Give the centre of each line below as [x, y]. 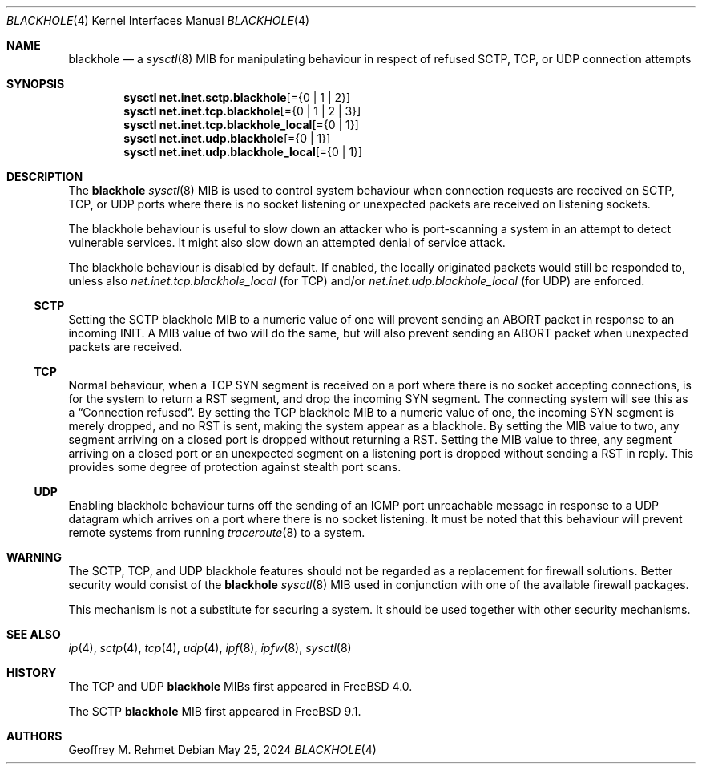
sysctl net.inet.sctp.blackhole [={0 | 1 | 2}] [237, 97]
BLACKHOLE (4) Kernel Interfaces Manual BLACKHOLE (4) [158, 20]
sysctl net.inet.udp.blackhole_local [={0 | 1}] [243, 152]
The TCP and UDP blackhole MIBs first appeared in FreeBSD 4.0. [240, 686]
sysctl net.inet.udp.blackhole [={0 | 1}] [227, 138]
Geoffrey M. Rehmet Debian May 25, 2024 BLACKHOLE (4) [222, 750]
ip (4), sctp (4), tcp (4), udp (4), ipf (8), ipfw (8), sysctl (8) [210, 648]
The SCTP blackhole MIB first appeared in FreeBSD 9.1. [215, 711]
